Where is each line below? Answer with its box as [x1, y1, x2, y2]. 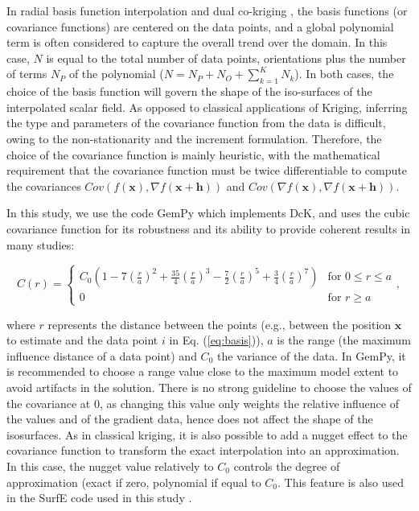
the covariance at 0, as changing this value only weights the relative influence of [6, 394, 399, 411]
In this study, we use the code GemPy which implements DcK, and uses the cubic [6, 204, 410, 221]
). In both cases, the [294, 65, 394, 82]
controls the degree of [233, 458, 340, 475]
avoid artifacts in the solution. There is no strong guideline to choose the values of [6, 379, 412, 396]
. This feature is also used [277, 473, 405, 490]
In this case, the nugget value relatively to [6, 458, 214, 475]
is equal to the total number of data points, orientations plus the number [46, 49, 406, 66]
